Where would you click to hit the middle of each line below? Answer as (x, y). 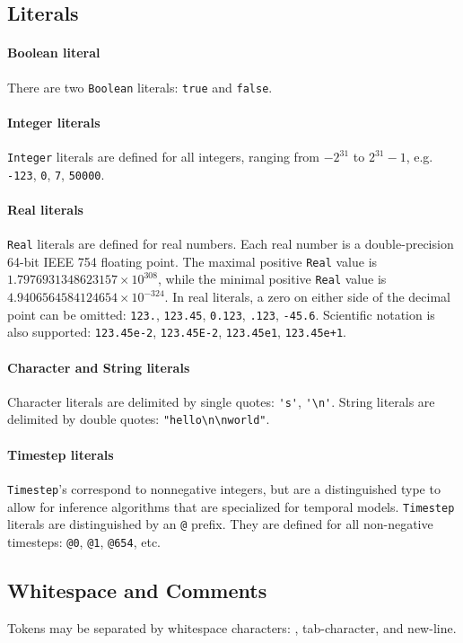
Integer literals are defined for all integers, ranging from (164, 157)
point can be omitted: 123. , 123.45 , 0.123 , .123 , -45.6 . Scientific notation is (221, 314)
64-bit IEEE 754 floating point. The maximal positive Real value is (192, 261)
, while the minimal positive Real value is (272, 279)
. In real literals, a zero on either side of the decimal (307, 297)
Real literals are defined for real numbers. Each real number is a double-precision (231, 244)
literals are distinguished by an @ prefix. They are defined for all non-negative (220, 524)
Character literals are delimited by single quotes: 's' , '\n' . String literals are (221, 401)
